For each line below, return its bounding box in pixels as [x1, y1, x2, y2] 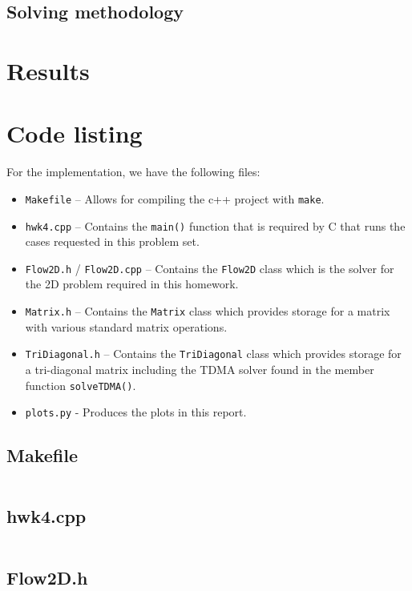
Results [6, 54, 90, 86]
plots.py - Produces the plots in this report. [25, 404, 247, 420]
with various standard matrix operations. [25, 318, 228, 335]
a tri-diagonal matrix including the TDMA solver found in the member [25, 360, 374, 377]
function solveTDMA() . [25, 376, 136, 393]
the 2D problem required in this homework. [25, 275, 239, 292]
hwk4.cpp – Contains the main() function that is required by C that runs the [25, 217, 406, 234]
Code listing [6, 117, 143, 150]
